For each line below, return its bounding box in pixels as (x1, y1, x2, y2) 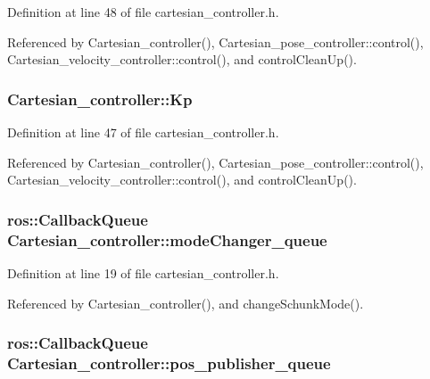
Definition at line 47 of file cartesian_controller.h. (7, 123, 279, 141)
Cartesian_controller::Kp (7, 87, 193, 110)
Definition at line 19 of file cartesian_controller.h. (7, 263, 279, 282)
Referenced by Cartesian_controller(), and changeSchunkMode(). (7, 293, 364, 312)
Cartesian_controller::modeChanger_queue (7, 228, 327, 251)
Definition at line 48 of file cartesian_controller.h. (7, 3, 279, 21)
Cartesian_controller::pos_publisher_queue (7, 351, 331, 374)
